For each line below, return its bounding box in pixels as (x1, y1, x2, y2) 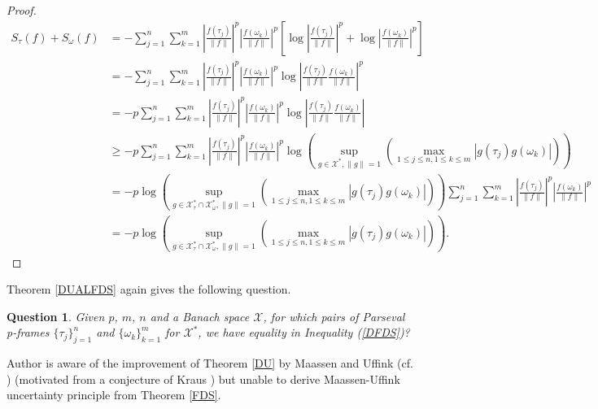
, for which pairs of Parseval (263, 307, 405, 324)
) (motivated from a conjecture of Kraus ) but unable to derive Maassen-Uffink (7, 370, 400, 387)
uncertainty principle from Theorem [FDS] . (7, 386, 221, 403)
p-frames (7, 324, 50, 341)
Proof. (7, 2, 37, 18)
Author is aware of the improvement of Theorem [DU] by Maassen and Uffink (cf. (7, 355, 413, 372)
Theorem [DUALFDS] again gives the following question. (7, 281, 291, 298)
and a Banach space (150, 307, 250, 324)
